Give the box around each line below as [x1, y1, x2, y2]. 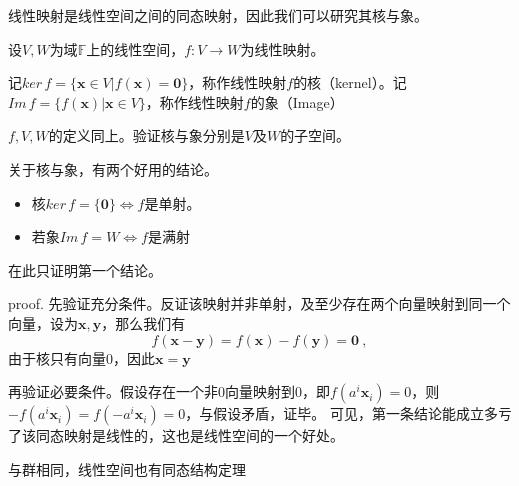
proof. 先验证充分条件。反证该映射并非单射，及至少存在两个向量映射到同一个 [8, 293, 511, 314]
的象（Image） [250, 91, 344, 112]
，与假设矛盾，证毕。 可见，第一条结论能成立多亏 [185, 403, 512, 424]
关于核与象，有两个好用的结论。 [8, 158, 218, 179]
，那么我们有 [101, 312, 186, 333]
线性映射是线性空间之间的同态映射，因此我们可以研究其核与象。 [8, 5, 428, 25]
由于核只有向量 [8, 347, 106, 368]
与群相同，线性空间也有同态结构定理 [8, 458, 246, 479]
